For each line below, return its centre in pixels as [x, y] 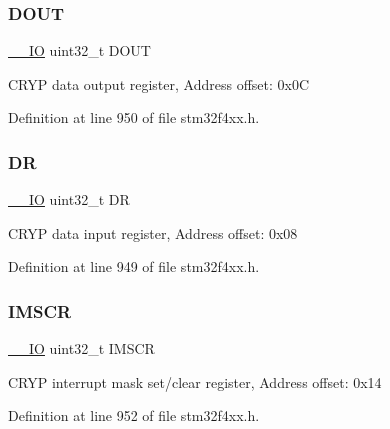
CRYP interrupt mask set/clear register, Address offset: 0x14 [195, 381]
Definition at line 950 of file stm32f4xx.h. [134, 117]
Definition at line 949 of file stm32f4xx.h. [134, 266]
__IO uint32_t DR [69, 199]
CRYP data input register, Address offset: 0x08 [153, 232]
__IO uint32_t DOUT [79, 50]
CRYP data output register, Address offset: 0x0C [159, 83]
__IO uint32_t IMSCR [81, 348]
